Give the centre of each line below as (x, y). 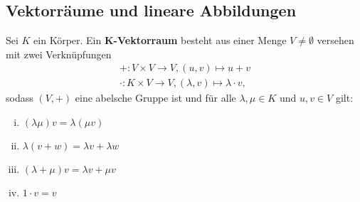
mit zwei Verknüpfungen (59, 54)
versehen (335, 40)
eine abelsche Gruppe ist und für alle (155, 98)
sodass (20, 98)
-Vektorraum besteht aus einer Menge (200, 40)
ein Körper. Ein (68, 40)
